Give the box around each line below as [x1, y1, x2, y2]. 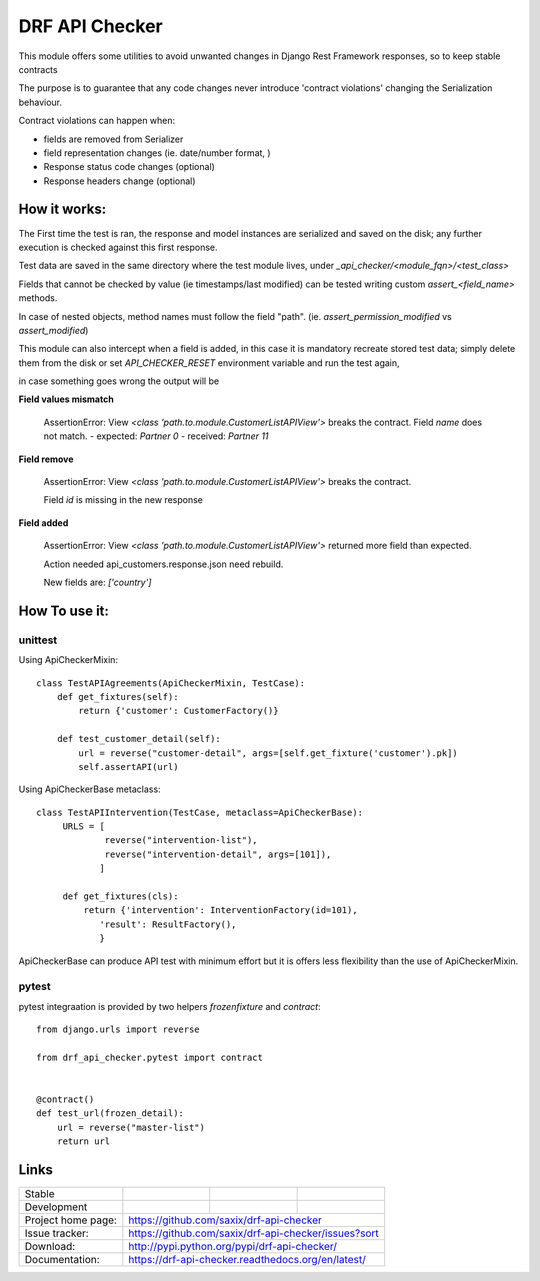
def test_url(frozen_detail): [36, 1108, 185, 1119]
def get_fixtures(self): [56, 691, 179, 702]
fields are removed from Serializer [43, 133, 184, 145]
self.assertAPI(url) [78, 761, 179, 772]
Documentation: [24, 1253, 100, 1267]
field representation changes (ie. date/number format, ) [43, 146, 271, 159]
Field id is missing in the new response [43, 494, 204, 506]
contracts [18, 63, 59, 75]
